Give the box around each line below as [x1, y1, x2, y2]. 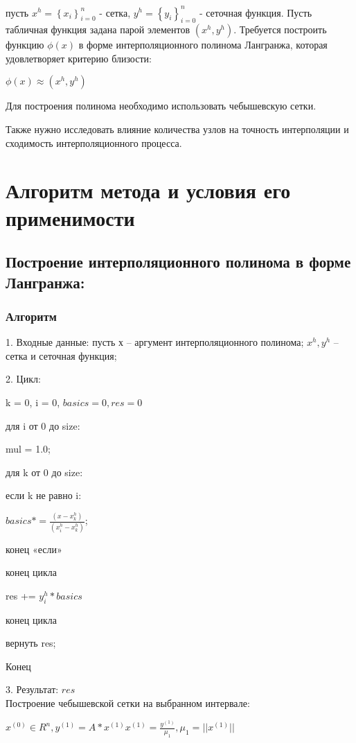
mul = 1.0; [6, 442, 51, 456]
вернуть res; [6, 636, 56, 650]
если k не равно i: [6, 488, 82, 502]
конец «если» [6, 541, 62, 556]
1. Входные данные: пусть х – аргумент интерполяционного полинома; [6, 335, 304, 349]
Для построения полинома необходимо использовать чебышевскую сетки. [6, 98, 317, 113]
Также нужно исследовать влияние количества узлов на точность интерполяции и [6, 122, 349, 137]
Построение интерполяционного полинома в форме [6, 251, 351, 272]
